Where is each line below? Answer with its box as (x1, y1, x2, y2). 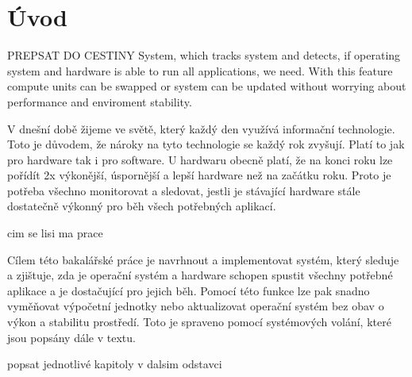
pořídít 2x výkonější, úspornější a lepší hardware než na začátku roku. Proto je (7, 167, 391, 183)
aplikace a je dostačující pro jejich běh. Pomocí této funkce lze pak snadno (7, 282, 370, 298)
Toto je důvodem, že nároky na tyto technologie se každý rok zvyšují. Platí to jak (7, 136, 405, 152)
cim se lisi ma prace (7, 225, 103, 241)
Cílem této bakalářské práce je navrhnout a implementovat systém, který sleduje (7, 251, 399, 267)
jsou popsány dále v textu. (7, 329, 136, 345)
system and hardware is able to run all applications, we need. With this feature (7, 62, 393, 79)
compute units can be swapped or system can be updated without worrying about (7, 78, 406, 94)
